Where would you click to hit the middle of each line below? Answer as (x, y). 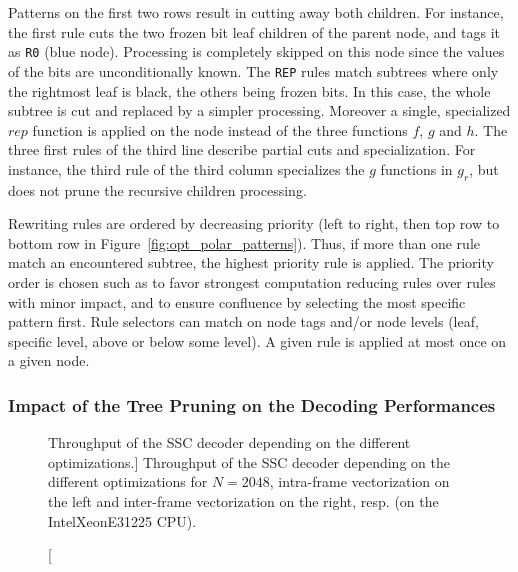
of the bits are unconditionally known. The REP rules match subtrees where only (253, 70)
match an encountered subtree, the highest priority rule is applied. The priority (251, 262)
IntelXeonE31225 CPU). (122, 520)
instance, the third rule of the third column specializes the (186, 168)
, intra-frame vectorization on (359, 481)
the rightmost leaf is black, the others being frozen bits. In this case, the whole (249, 90)
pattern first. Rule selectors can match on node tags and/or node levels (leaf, (243, 321)
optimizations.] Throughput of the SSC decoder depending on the (249, 461)
